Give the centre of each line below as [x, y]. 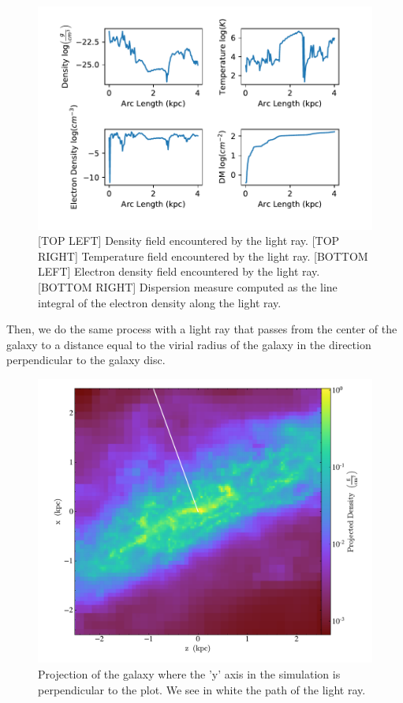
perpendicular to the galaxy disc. [86, 360]
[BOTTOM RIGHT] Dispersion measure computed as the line [188, 287]
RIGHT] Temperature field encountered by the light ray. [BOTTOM [203, 256]
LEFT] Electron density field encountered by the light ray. [179, 271]
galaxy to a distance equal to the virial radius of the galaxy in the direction [189, 344]
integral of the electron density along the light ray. [160, 302]
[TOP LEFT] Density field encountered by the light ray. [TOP [189, 241]
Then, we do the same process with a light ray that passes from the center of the [202, 329]
